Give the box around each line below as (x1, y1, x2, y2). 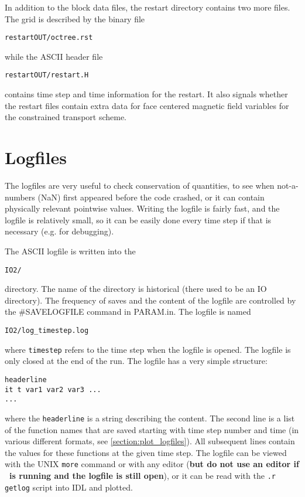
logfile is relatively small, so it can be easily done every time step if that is (5, 213, 272, 226)
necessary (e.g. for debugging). (5, 225, 114, 237)
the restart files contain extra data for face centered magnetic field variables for (5, 99, 289, 111)
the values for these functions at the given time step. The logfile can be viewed (5, 446, 287, 458)
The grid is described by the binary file (5, 12, 145, 25)
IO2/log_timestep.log (5, 326, 89, 335)
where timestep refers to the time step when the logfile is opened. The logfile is (5, 343, 291, 355)
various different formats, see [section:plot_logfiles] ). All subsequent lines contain (5, 435, 295, 447)
